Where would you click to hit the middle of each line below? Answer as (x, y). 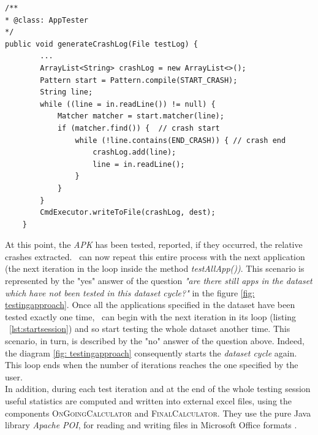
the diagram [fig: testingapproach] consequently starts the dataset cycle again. (151, 352)
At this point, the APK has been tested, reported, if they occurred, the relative (154, 244)
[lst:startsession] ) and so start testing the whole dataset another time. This (150, 329)
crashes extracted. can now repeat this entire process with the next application (155, 256)
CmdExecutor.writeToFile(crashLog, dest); (128, 213)
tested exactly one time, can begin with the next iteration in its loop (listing (151, 316)
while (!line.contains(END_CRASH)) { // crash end (180, 140)
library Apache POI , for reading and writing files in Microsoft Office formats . (151, 425)
